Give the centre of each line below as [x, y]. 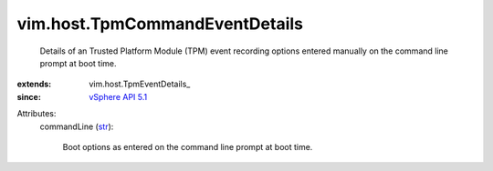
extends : [34, 84]
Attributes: [37, 114]
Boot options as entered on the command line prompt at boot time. [188, 146]
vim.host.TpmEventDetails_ [140, 84]
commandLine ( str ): [77, 126]
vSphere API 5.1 [118, 96]
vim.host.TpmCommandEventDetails [160, 24]
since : [29, 96]
